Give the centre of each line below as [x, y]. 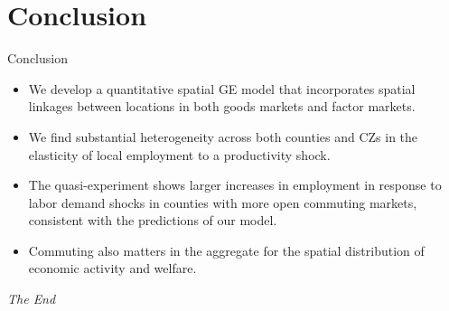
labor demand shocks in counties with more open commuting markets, [223, 202]
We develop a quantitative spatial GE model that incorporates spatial [222, 88]
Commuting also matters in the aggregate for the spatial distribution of [226, 250]
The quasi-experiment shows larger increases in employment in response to [235, 185]
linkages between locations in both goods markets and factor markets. [222, 106]
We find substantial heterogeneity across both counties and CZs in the [223, 136]
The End [32, 299]
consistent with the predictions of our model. [153, 220]
